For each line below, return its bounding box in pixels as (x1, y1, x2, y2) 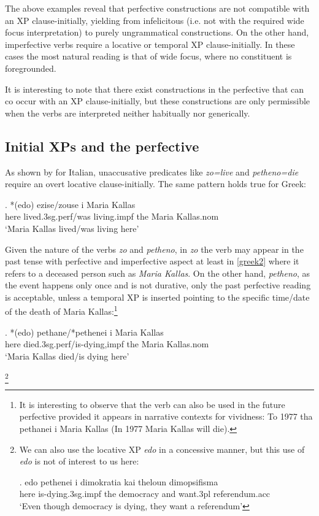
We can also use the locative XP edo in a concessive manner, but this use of (19, 442, 305, 455)
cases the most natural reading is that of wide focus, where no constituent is (5, 50, 292, 63)
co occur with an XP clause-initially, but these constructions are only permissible (5, 94, 310, 107)
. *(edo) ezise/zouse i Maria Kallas (5, 198, 136, 210)
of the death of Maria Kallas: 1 (5, 303, 118, 318)
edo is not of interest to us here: (19, 455, 139, 468)
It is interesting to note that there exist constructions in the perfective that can (5, 82, 304, 95)
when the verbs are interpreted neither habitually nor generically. (5, 106, 250, 119)
